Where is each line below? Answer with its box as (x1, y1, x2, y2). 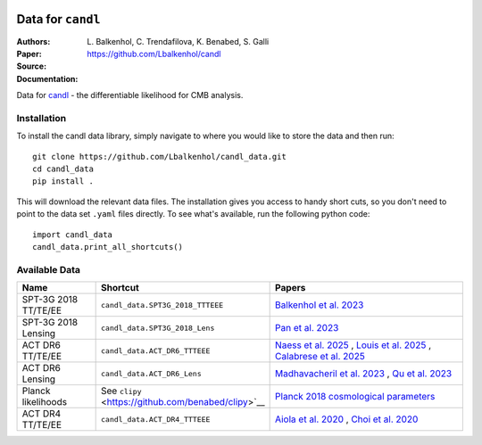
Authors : (16, 36, 51, 46)
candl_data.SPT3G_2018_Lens (101, 323, 215, 333)
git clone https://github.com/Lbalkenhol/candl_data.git (32, 152, 287, 161)
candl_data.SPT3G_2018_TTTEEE (101, 300, 224, 309)
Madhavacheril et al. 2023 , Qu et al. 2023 (275, 367, 453, 380)
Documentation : (16, 73, 79, 84)
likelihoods (21, 396, 67, 408)
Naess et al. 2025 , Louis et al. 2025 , (275, 339, 432, 351)
